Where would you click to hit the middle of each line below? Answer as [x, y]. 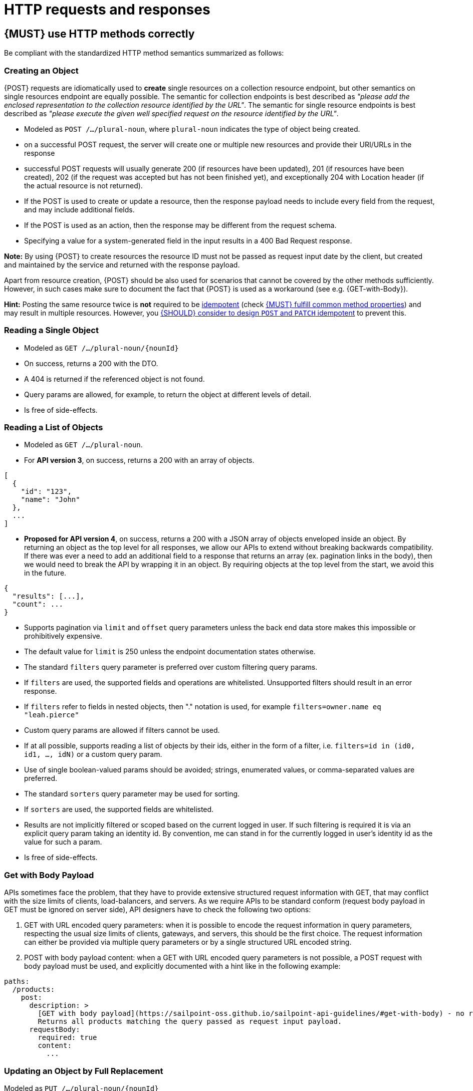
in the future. [45, 573]
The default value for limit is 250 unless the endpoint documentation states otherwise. [170, 652]
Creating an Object [41, 70]
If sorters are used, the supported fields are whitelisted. [119, 809]
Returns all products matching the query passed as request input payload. [190, 1022]
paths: [17, 982]
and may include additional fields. [79, 209]
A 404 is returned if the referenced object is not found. [114, 379]
